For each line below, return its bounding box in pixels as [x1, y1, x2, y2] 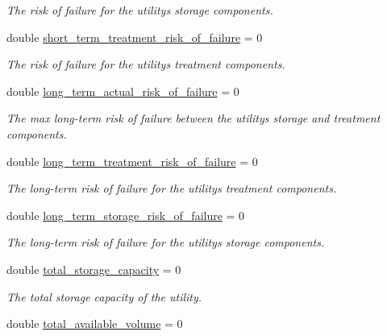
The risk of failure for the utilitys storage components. [6, 2, 273, 18]
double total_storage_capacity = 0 [6, 260, 181, 277]
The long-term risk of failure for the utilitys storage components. [6, 234, 325, 251]
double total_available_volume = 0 [6, 315, 183, 332]
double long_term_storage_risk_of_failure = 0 [6, 206, 245, 223]
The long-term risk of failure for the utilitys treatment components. [6, 180, 337, 197]
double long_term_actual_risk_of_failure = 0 [6, 82, 239, 99]
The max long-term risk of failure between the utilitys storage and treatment [6, 110, 381, 127]
